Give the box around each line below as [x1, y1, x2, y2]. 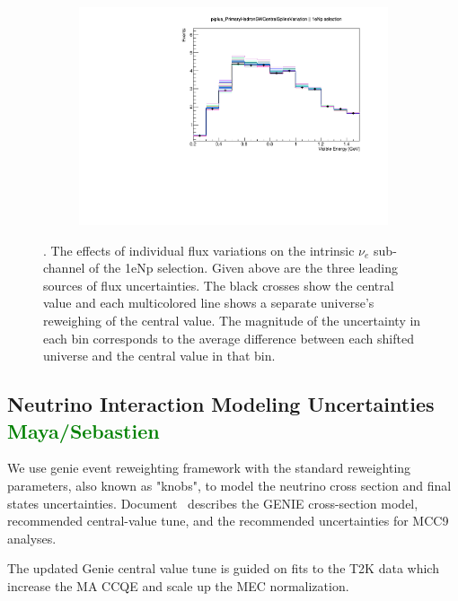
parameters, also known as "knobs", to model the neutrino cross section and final [7, 476, 452, 495]
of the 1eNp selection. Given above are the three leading [88, 258, 398, 277]
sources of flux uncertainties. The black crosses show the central [43, 275, 394, 294]
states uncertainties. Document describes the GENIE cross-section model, [7, 493, 418, 512]
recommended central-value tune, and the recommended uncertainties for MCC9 [7, 511, 449, 530]
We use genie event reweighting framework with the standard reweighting [7, 458, 411, 477]
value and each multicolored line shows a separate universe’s [43, 293, 374, 312]
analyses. [7, 528, 57, 547]
